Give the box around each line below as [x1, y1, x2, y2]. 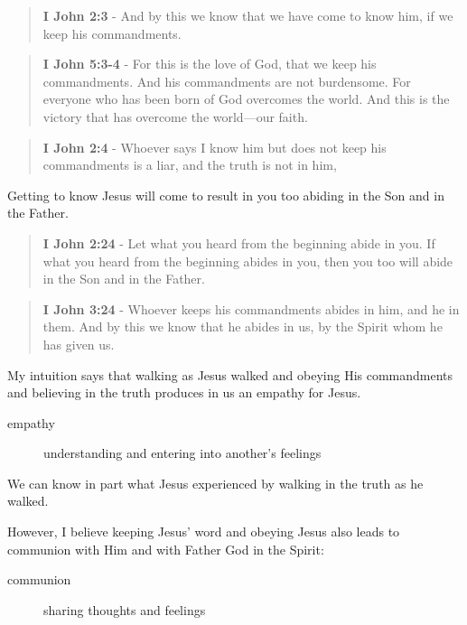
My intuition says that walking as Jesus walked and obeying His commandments [7, 365, 453, 384]
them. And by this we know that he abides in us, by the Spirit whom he [42, 317, 443, 336]
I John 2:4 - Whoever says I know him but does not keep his [42, 137, 387, 156]
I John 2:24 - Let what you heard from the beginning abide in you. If [42, 233, 435, 252]
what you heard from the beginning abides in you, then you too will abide [42, 251, 453, 270]
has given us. [42, 334, 115, 353]
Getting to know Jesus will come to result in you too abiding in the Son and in [7, 185, 444, 204]
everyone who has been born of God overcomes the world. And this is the [42, 89, 450, 108]
